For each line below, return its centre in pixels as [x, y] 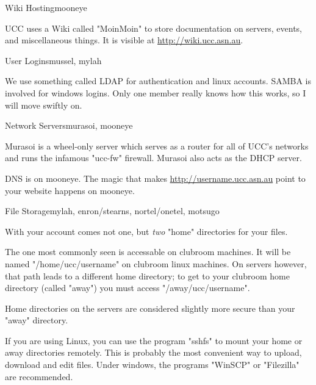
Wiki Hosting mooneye [46, 7]
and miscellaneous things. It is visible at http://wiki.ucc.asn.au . [124, 40]
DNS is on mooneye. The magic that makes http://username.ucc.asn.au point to [155, 178]
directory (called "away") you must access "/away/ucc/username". [127, 288]
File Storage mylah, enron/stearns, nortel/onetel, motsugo [112, 211]
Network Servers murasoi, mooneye [69, 125]
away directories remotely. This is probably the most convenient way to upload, [153, 352]
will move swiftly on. [44, 105]
